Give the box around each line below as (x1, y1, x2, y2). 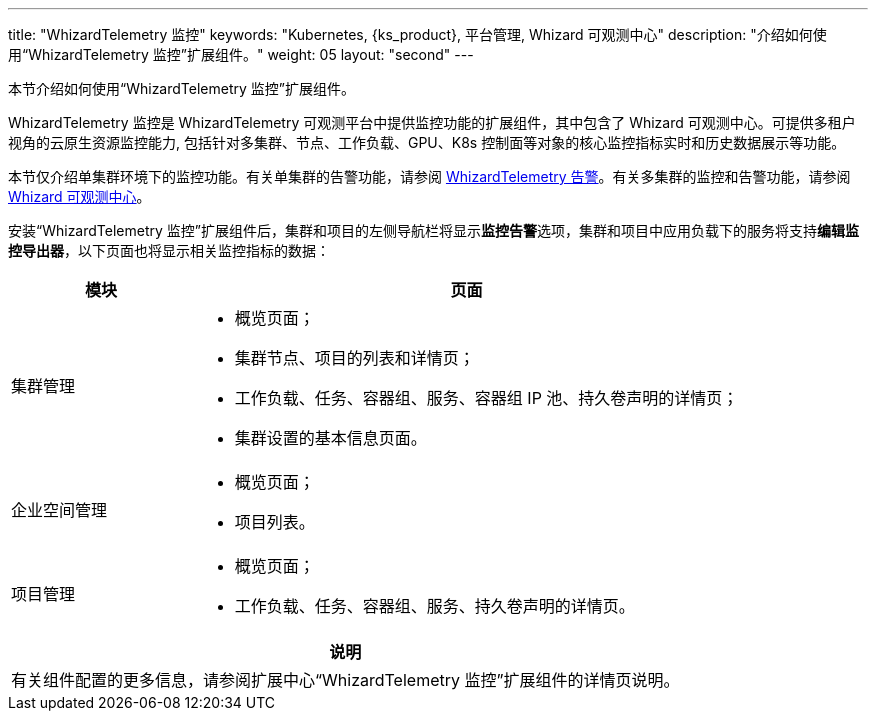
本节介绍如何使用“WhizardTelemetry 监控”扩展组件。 (8, 80, 355, 97)
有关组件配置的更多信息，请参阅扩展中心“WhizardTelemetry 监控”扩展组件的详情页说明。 (11, 670, 680, 690)
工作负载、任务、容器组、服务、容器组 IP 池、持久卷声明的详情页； (234, 388, 739, 408)
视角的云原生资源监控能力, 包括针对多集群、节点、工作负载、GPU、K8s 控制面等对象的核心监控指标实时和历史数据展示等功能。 (8, 134, 846, 151)
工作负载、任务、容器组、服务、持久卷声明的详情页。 (234, 596, 635, 616)
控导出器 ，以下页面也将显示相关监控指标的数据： (8, 242, 330, 259)
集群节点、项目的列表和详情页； (234, 348, 475, 368)
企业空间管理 (11, 500, 108, 520)
